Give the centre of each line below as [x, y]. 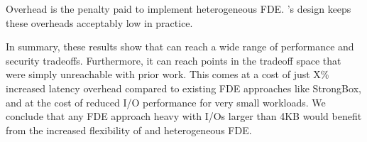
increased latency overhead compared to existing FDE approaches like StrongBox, [183, 88]
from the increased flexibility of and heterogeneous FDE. [129, 130]
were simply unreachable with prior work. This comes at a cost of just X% [168, 74]
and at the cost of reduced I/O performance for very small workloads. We [166, 102]
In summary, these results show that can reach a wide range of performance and [180, 47]
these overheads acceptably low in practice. [99, 22]
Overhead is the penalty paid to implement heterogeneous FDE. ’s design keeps [179, 9]
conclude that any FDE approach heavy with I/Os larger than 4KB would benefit [184, 116]
